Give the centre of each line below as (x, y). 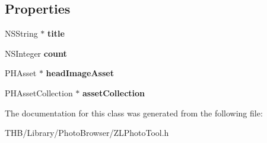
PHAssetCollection (39, 92)
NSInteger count (36, 53)
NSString (21, 33)
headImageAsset (80, 73)
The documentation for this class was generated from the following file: (134, 113)
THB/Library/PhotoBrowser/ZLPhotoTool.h (87, 133)
